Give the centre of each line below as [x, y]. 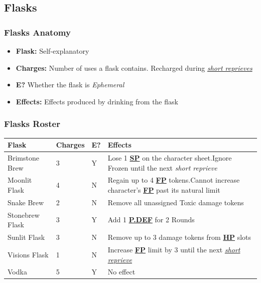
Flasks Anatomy [37, 32]
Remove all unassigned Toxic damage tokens [176, 202]
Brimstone [23, 157]
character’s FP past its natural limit [164, 189]
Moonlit [20, 180]
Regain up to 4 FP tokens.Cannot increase [174, 180]
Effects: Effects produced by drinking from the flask [97, 101]
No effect [121, 272]
